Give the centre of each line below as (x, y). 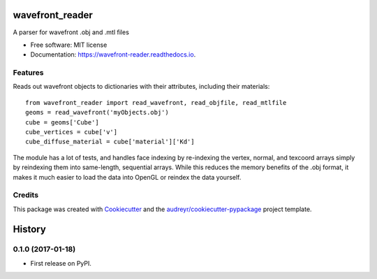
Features (28, 73)
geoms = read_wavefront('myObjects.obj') (97, 113)
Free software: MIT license (69, 45)
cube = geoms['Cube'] (62, 122)
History (30, 229)
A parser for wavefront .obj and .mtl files (71, 32)
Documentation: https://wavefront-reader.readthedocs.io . (113, 55)
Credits (25, 195)
